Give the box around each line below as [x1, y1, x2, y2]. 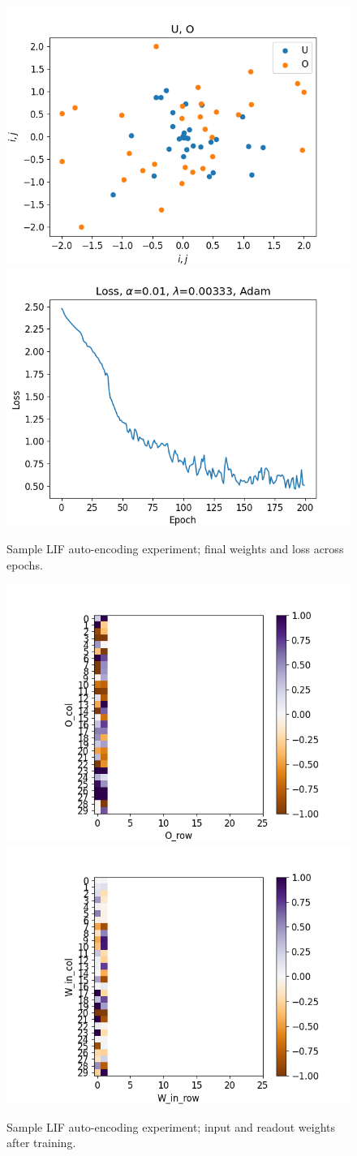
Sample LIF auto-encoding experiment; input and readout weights [6, 1118, 336, 1135]
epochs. [6, 556, 43, 573]
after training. [6, 1134, 76, 1151]
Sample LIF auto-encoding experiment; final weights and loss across [6, 540, 344, 557]
